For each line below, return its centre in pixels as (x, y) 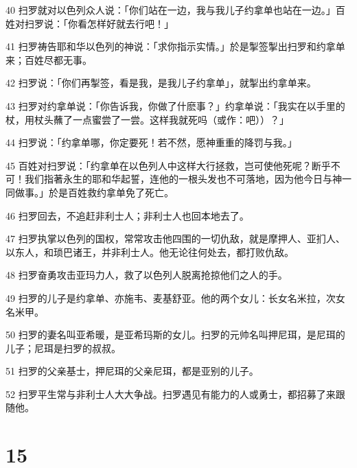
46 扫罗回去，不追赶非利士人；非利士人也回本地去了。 (127, 215)
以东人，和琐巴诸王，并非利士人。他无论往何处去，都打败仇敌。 (150, 251)
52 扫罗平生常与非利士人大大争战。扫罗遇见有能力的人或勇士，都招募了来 (171, 394)
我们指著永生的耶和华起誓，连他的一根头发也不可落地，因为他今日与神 (183, 179)
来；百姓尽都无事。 (49, 59)
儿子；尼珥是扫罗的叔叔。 (63, 348)
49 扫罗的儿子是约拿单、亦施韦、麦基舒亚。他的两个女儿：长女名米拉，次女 (175, 297)
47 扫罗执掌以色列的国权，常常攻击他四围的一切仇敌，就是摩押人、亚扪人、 (175, 238)
